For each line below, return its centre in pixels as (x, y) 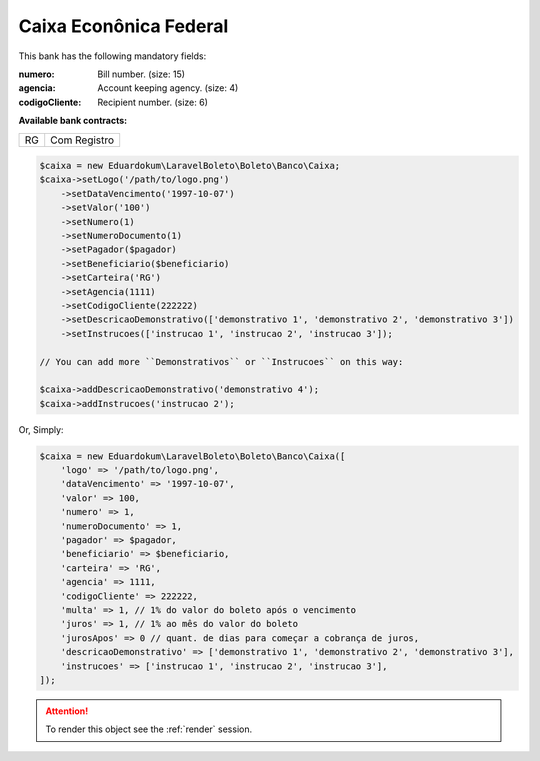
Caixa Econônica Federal (123, 26)
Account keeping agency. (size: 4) (168, 88)
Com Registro (82, 140)
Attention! (67, 711)
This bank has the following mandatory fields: (112, 56)
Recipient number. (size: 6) (153, 102)
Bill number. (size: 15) (141, 74)
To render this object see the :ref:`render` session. (149, 729)
